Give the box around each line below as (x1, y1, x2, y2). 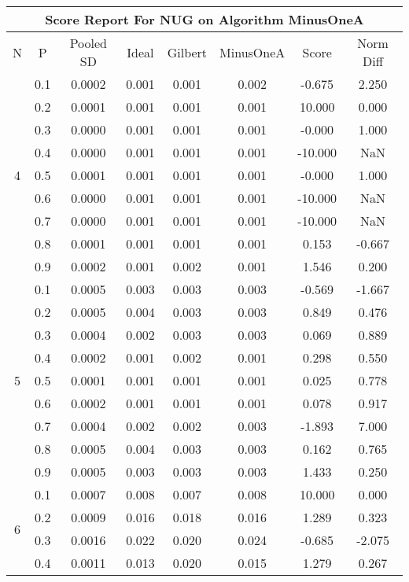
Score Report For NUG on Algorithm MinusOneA (45, 10, 364, 28)
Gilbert (167, 42, 208, 61)
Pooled (69, 34, 108, 52)
